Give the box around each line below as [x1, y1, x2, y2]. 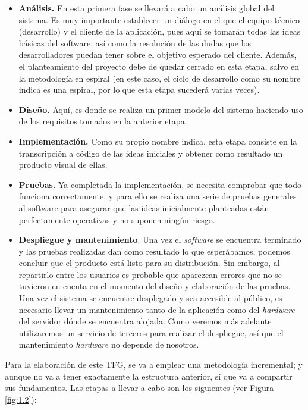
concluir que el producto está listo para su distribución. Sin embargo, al [18, 256, 280, 269]
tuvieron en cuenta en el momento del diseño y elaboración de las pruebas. [18, 280, 291, 292]
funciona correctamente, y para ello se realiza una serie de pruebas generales [18, 190, 297, 202]
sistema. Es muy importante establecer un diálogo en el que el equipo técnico [18, 13, 300, 26]
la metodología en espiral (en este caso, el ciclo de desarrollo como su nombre [18, 71, 301, 84]
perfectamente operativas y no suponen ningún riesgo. [18, 213, 215, 226]
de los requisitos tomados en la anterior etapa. [18, 115, 187, 127]
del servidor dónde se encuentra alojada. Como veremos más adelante [18, 315, 272, 327]
